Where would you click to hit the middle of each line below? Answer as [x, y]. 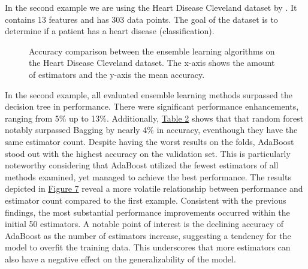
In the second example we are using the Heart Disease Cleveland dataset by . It [151, 7]
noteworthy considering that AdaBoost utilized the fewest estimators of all [142, 165]
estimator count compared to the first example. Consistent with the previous [146, 200]
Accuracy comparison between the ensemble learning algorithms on [152, 51]
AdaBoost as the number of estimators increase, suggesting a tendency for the [148, 235]
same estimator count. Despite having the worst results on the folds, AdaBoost [150, 141]
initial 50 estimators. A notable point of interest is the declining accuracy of [144, 224]
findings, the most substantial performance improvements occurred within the [147, 212]
